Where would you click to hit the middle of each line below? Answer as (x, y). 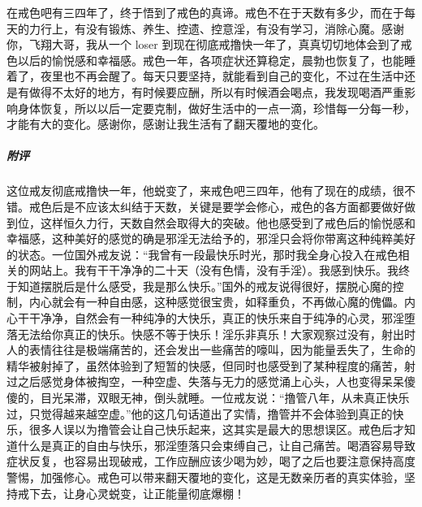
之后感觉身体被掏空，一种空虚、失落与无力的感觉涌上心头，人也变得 (199, 381)
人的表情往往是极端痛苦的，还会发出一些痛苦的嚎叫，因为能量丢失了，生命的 (211, 350)
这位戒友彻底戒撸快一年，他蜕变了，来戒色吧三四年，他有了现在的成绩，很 (205, 191)
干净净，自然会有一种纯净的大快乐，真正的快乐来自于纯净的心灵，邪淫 (216, 318)
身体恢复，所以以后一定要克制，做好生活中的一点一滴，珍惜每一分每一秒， (216, 108)
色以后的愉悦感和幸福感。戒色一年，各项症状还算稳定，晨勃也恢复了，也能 (205, 60)
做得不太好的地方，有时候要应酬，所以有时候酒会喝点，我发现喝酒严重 (216, 91)
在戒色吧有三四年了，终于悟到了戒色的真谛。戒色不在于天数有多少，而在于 (205, 12)
